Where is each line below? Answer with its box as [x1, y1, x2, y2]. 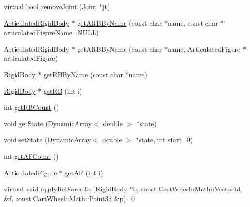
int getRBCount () [4, 102, 59, 112]
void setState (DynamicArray [4, 135, 91, 145]
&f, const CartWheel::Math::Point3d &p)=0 [4, 193, 135, 203]
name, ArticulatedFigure [167, 43, 241, 53]
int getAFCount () [4, 151, 59, 161]
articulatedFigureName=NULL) [4, 27, 99, 37]
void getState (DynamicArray [4, 118, 92, 128]
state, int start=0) [139, 135, 193, 145]
